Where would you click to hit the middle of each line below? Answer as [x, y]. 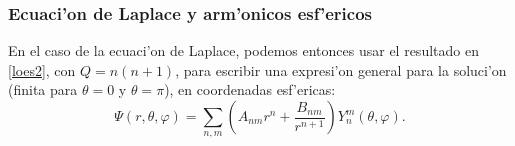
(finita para [43, 89]
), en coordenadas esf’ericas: [250, 89]
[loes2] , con [42, 69]
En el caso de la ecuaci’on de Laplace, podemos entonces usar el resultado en [243, 50]
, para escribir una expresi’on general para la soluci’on [341, 69]
